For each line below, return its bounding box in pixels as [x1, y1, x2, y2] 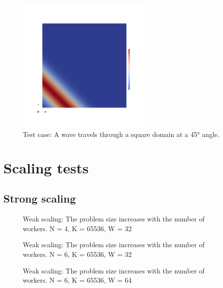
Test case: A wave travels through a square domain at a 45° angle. [23, 129, 220, 139]
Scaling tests [3, 157, 89, 177]
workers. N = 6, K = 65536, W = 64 [23, 275, 132, 285]
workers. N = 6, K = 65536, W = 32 [23, 249, 132, 259]
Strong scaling [3, 191, 76, 206]
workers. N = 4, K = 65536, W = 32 [23, 223, 132, 233]
